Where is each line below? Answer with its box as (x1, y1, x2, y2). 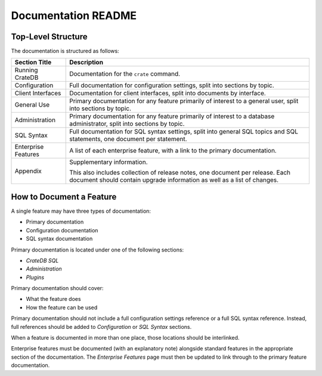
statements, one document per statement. (69, 135, 187, 143)
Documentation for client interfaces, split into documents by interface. (69, 89, 267, 98)
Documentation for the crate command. (69, 70, 181, 78)
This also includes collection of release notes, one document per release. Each (69, 169, 290, 177)
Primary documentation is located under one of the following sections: (11, 246, 184, 253)
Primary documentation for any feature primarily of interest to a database (69, 112, 275, 120)
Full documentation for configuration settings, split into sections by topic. (69, 81, 274, 89)
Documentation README (11, 9, 137, 22)
